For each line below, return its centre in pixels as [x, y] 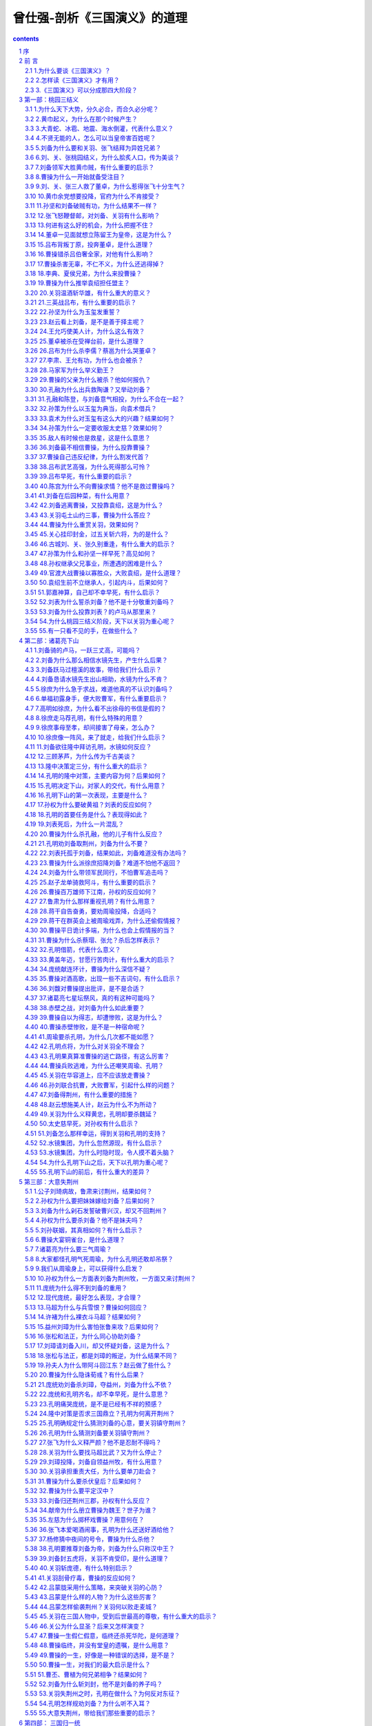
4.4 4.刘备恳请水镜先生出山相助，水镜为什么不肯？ [97, 679]
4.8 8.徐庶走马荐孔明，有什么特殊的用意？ [84, 717]
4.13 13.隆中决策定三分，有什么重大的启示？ [86, 766]
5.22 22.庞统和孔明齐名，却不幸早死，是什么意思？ [97, 1394]
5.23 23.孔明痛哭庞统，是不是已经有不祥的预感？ [94, 1404]
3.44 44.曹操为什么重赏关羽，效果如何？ [83, 525]
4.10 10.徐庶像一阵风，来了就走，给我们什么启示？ [96, 737]
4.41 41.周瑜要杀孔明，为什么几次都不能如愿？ [90, 1036]
